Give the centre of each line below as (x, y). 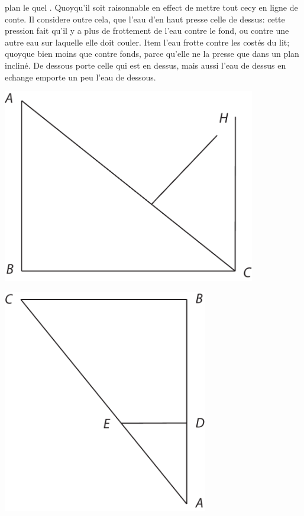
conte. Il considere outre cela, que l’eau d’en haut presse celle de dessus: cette (145, 19)
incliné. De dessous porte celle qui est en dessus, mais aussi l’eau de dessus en (145, 65)
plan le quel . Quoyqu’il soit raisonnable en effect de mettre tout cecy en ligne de (151, 7)
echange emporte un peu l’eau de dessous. (80, 77)
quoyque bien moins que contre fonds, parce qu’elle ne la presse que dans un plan (152, 54)
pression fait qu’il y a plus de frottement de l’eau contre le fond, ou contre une (147, 30)
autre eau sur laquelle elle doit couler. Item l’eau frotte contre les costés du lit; (147, 42)
